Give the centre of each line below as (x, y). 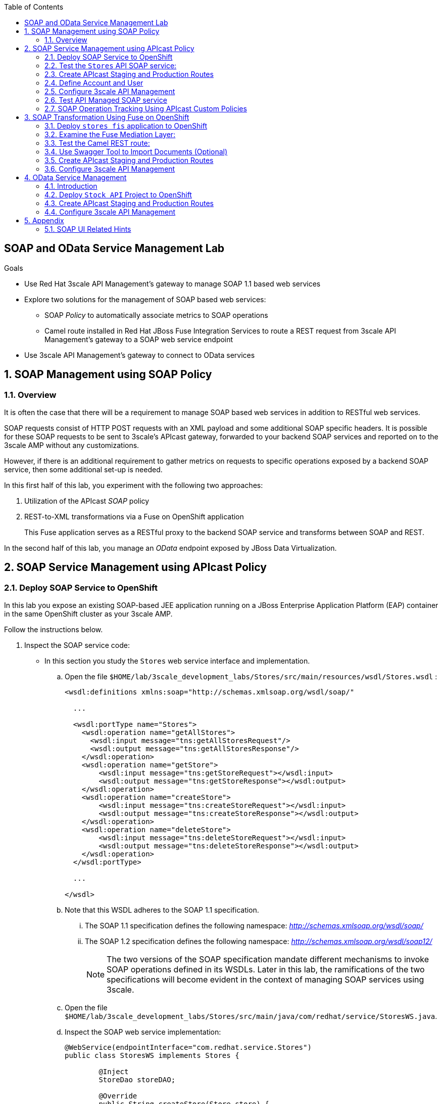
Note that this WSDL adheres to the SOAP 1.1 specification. (162, 910)
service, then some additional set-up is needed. (83, 470)
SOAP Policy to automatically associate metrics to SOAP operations (156, 315)
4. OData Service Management (76, 177)
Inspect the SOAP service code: (77, 645)
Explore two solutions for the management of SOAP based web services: (145, 299)
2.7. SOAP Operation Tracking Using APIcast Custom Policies (146, 109)
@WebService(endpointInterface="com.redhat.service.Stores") (188, 1048)
